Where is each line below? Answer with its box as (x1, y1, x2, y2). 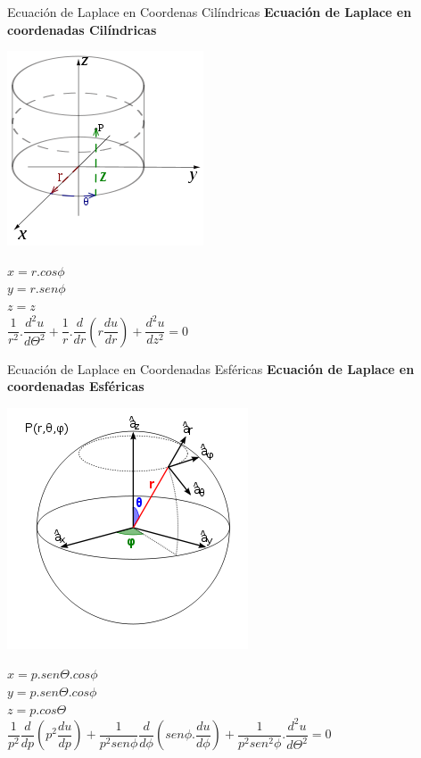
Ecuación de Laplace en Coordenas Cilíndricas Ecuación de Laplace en (7, 3, 412, 21)
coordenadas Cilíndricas (7, 20, 157, 38)
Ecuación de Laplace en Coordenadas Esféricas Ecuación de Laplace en (7, 359, 415, 378)
